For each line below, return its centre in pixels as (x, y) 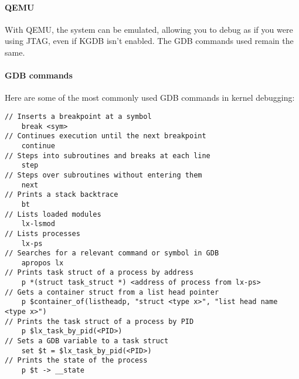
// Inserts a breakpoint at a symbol (78, 116)
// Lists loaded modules (53, 214)
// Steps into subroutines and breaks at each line (108, 156)
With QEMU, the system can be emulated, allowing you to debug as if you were (149, 29)
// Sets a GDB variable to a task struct (87, 341)
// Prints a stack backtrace (62, 195)
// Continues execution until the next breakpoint (106, 136)
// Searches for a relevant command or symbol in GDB (112, 253)
